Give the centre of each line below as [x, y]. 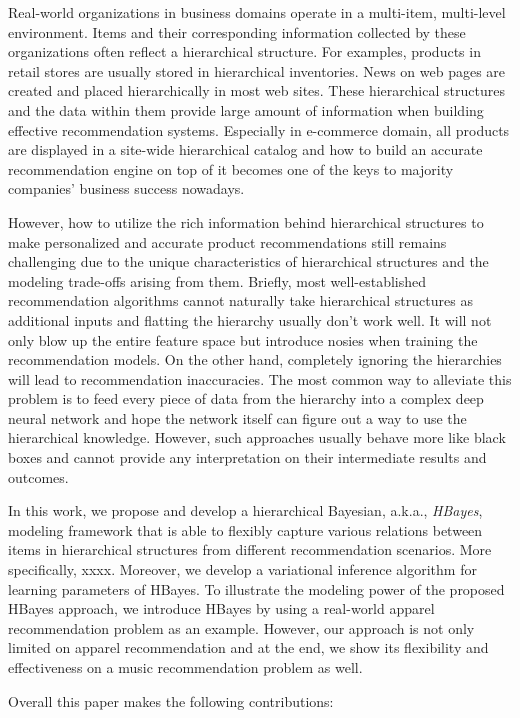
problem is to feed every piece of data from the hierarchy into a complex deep [246, 398]
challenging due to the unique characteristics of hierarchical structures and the [248, 261]
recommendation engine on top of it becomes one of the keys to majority [231, 168]
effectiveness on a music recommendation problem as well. [185, 667]
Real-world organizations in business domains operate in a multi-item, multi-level [257, 12]
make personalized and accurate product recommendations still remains [227, 241]
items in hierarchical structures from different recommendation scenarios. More [250, 549]
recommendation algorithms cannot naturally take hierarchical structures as [240, 300]
